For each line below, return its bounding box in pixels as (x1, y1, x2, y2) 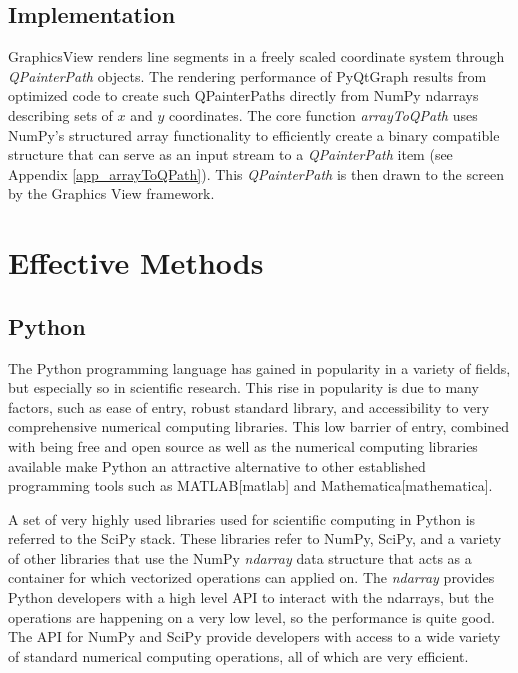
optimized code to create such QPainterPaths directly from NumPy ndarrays (8, 85, 479, 106)
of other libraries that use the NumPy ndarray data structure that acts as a (8, 547, 472, 568)
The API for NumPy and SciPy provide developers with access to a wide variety (8, 626, 501, 647)
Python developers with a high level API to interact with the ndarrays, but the (8, 587, 494, 608)
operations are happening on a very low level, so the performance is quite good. (8, 606, 495, 627)
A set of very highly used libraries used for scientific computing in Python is (8, 508, 476, 529)
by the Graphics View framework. (8, 183, 215, 204)
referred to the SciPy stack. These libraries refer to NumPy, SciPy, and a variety (8, 528, 502, 549)
